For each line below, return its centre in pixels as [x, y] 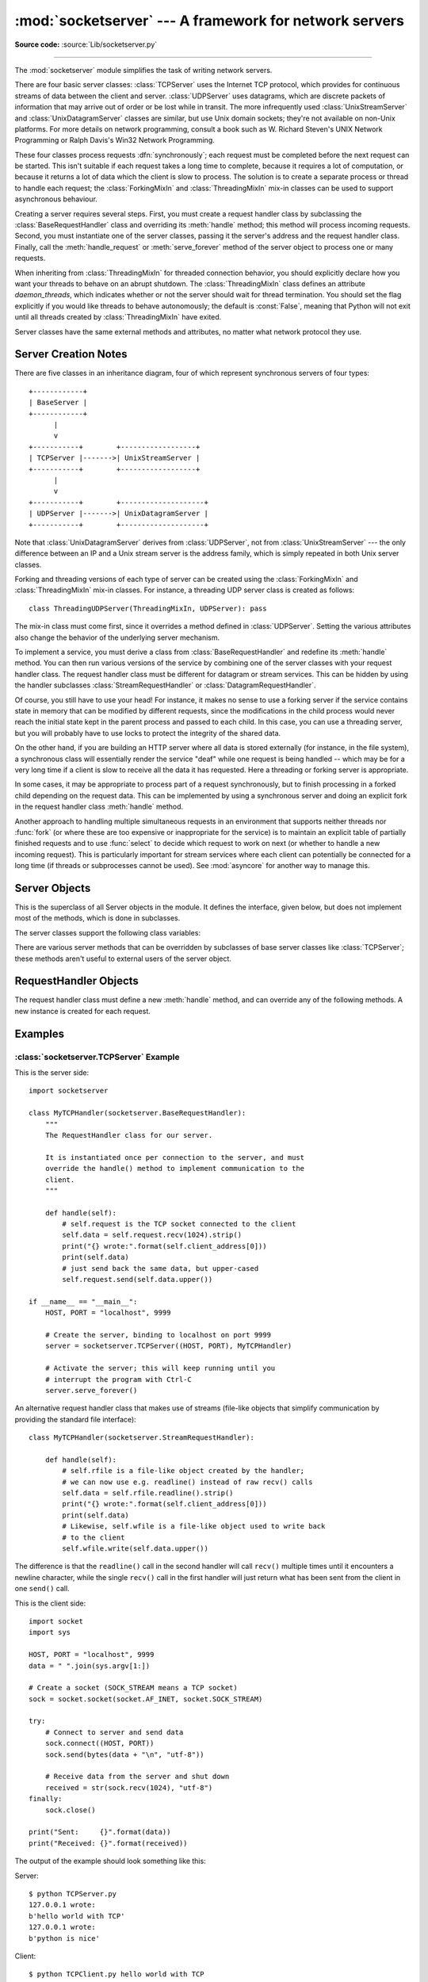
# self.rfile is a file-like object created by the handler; [183, 1471]
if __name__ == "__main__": [83, 1301]
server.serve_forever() [91, 1390]
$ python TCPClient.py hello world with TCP [117, 1974]
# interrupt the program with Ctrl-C [118, 1379]
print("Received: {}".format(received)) [108, 1843]
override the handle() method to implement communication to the [175, 1169]
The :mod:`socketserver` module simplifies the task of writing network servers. [143, 70]
